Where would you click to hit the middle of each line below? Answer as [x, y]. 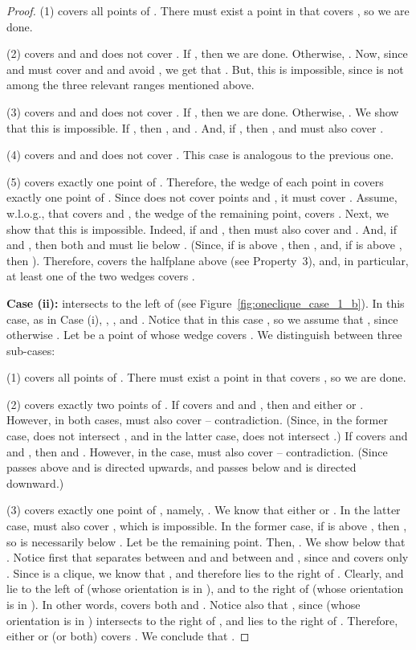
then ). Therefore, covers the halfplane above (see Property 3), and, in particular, [208, 260]
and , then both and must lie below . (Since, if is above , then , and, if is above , [204, 245]
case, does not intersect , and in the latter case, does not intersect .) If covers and [207, 436]
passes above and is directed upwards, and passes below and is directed [181, 467]
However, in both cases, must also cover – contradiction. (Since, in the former [197, 420]
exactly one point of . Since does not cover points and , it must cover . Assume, [202, 197]
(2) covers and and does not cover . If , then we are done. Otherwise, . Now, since [207, 53]
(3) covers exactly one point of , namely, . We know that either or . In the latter [204, 510]
